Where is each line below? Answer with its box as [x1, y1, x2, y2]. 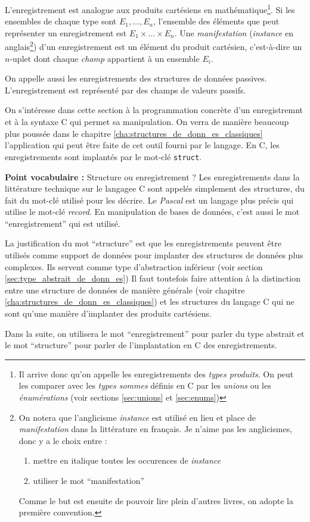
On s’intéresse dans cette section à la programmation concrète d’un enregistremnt [5, 104, 303, 116]
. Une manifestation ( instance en [174, 26, 293, 39]
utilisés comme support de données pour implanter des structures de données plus [5, 249, 303, 261]
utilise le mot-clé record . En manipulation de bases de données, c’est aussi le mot [5, 205, 300, 218]
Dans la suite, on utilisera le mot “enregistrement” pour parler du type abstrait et [5, 327, 305, 339]
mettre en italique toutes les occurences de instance [33, 454, 221, 467]
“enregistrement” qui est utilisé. [5, 217, 120, 229]
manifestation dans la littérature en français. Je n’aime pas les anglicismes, [18, 423, 293, 435]
